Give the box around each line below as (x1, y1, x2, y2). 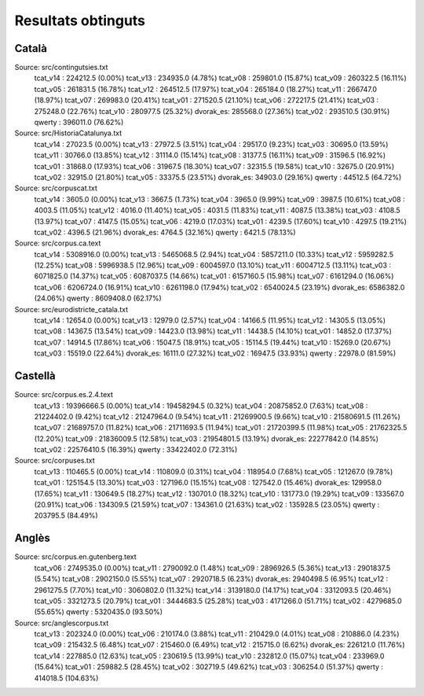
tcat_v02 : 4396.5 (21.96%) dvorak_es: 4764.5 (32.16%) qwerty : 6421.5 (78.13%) (34, 227, 296, 237)
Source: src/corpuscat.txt (14, 183, 98, 193)
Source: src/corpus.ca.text (14, 238, 101, 248)
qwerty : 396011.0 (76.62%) (34, 118, 124, 127)
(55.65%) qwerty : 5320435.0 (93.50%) (34, 607, 163, 617)
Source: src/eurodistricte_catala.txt (14, 304, 129, 314)
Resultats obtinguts (14, 12, 145, 29)
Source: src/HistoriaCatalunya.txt (14, 128, 122, 138)
